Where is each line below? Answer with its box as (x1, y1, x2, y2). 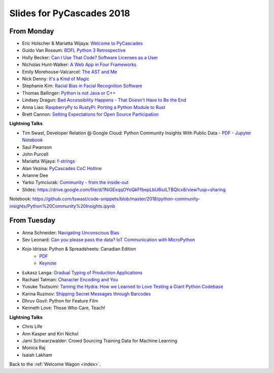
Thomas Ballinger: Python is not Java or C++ (22, 90, 116, 96)
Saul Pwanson (22, 144, 52, 150)
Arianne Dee (22, 172, 48, 178)
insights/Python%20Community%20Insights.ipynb (9, 203, 115, 209)
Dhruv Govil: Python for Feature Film (22, 298, 98, 304)
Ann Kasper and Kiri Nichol (22, 330, 79, 337)
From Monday (9, 27, 54, 35)
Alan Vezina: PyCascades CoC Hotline (22, 165, 102, 171)
